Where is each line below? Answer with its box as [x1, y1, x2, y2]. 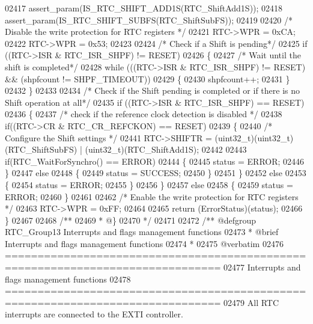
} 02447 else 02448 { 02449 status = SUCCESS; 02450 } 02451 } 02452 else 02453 [5, 167, 306, 179]
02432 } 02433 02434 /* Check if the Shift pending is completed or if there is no [5, 84, 300, 97]
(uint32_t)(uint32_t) [214, 131, 294, 144]
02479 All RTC [223, 296, 279, 308]
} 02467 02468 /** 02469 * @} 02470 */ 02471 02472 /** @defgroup [5, 213, 257, 226]
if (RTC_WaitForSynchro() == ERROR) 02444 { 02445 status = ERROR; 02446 [5, 154, 305, 167]
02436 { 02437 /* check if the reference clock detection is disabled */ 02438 [5, 108, 282, 120]
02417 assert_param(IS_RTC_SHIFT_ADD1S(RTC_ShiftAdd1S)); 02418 [5, 2, 283, 14]
